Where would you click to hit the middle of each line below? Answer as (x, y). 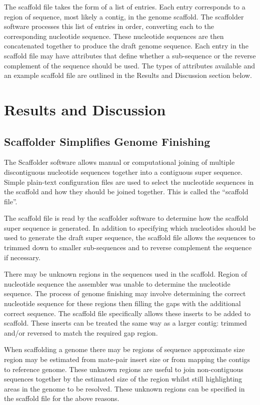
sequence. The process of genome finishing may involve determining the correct (125, 293)
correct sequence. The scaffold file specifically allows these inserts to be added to (127, 313)
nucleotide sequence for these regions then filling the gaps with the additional (122, 303)
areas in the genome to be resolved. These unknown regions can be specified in (124, 388)
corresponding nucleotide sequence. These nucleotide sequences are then (114, 36)
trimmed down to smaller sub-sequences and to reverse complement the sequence (128, 247)
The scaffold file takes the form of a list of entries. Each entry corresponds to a (125, 6)
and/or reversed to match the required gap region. (81, 332)
